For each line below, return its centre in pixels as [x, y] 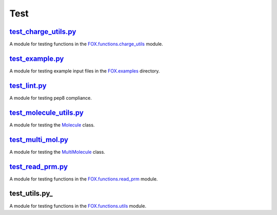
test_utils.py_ [31, 194]
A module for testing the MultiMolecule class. [57, 152]
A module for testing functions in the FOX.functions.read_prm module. [84, 179]
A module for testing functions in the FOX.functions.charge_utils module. [86, 44]
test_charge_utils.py [43, 32]
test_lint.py [28, 86]
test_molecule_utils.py [47, 112]
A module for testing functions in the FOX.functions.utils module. [78, 206]
